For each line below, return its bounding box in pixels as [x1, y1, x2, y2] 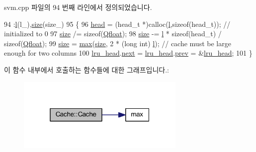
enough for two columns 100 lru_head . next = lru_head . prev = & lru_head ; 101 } [4, 48, 253, 58]
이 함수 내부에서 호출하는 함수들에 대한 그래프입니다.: [4, 64, 169, 75]
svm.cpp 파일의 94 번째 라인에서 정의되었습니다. [4, 2, 152, 12]
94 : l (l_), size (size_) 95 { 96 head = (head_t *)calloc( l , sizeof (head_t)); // [4, 18, 231, 29]
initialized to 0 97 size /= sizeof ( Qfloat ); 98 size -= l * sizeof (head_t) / [4, 28, 222, 39]
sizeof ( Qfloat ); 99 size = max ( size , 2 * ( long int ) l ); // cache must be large [4, 38, 231, 48]
